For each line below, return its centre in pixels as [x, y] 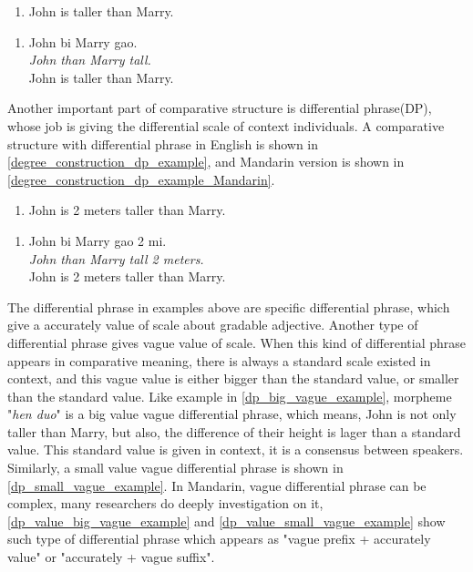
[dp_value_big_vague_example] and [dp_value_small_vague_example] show [226, 521]
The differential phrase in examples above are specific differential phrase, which [229, 306]
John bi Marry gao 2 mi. [98, 240]
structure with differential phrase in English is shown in [163, 143]
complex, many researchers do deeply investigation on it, [165, 503]
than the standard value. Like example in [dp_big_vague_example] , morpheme [230, 396]
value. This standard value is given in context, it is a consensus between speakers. [236, 449]
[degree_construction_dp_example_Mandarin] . [141, 179]
